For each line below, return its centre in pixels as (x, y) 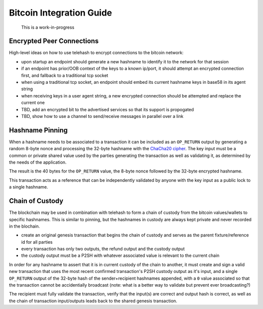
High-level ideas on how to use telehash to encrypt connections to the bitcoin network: (96, 53)
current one (33, 103)
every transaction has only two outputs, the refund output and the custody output (103, 249)
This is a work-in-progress (48, 27)
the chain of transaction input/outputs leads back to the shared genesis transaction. (93, 301)
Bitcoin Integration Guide (60, 13)
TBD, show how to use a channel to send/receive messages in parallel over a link (102, 116)
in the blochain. (24, 226)
